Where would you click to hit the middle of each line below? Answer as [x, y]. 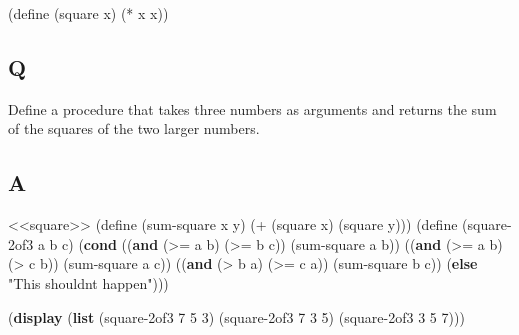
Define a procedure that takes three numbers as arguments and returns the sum [252, 108]
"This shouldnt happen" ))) [88, 282]
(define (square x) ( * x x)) [88, 13]
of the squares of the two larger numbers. [134, 128]
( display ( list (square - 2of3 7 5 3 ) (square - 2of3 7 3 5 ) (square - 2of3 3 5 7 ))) [236, 316]
